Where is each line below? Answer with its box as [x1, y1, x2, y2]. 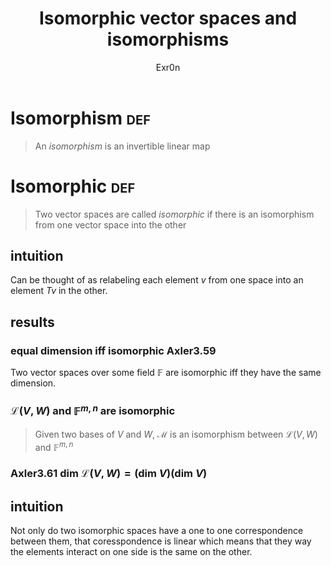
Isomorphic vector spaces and [38, 7, 298, 30]
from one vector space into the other [34, 218, 187, 231]
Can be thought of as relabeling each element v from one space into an [10, 274, 304, 286]
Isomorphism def [10, 107, 151, 129]
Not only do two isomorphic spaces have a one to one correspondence [10, 525, 304, 537]
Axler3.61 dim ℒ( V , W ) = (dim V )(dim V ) [10, 467, 208, 481]
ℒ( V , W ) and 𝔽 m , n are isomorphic [10, 402, 176, 418]
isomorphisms [106, 28, 230, 51]
